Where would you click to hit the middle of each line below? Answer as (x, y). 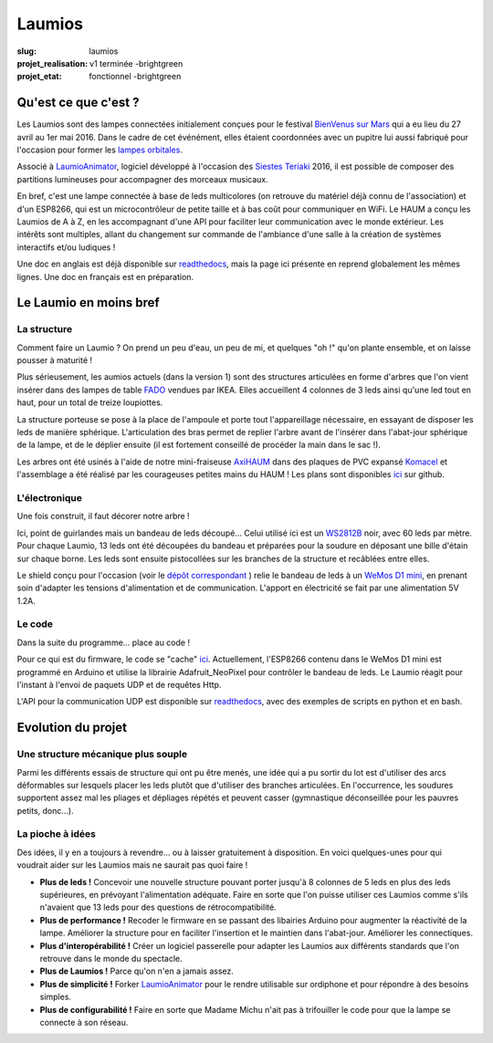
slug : (26, 51)
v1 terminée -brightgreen (136, 63)
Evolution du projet (72, 728)
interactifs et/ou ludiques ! (66, 247)
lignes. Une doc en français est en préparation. (105, 276)
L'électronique (49, 497)
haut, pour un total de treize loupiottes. (90, 402)
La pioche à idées (56, 834)
